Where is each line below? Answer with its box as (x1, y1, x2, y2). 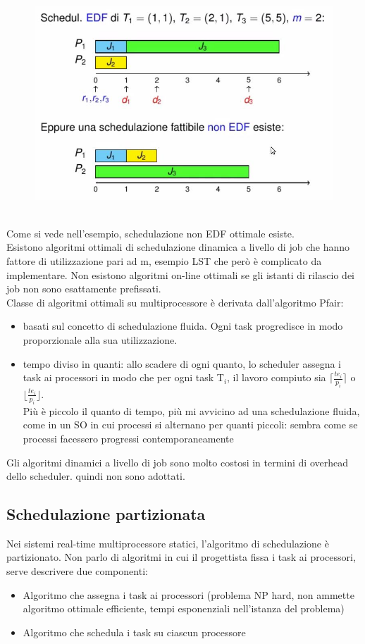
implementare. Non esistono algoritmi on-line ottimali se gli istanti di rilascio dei (6, 267, 354, 282)
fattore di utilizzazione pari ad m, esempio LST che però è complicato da (6, 254, 322, 268)
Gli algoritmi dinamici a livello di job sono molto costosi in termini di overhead (6, 454, 349, 469)
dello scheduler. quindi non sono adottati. (6, 469, 185, 483)
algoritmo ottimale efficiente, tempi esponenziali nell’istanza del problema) (23, 601, 345, 616)
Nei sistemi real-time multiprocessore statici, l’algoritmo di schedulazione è (6, 535, 329, 550)
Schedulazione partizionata (6, 503, 206, 525)
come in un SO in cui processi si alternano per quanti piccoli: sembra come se (23, 417, 358, 432)
